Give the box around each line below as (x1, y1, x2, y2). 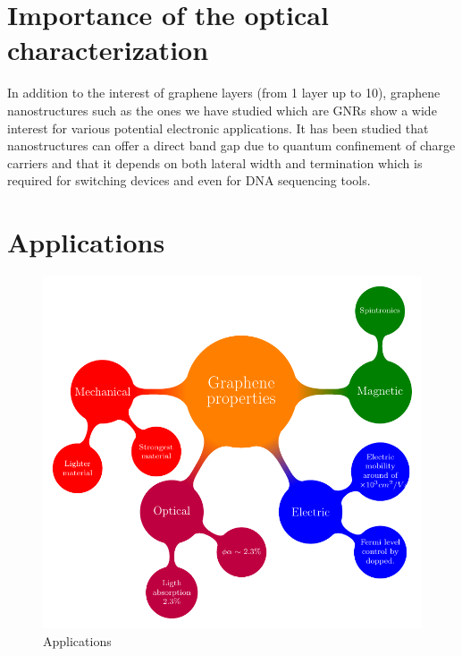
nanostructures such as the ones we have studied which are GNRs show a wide (7, 100, 437, 119)
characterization (7, 31, 209, 68)
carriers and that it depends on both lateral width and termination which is (7, 153, 423, 172)
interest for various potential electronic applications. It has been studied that (7, 118, 429, 137)
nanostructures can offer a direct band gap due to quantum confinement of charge (7, 136, 456, 155)
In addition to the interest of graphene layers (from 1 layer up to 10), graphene (7, 83, 441, 102)
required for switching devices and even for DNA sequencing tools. (7, 171, 371, 190)
